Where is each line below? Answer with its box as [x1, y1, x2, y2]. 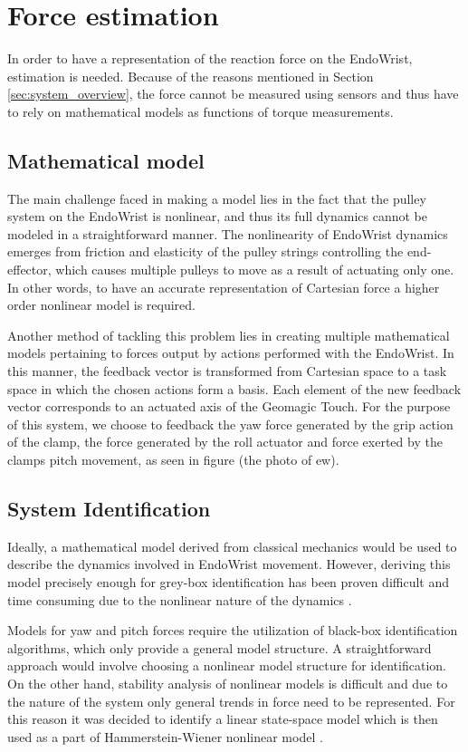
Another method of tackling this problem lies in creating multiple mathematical [7, 325, 450, 344]
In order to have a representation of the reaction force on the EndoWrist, [7, 49, 413, 68]
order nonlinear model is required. [7, 295, 196, 314]
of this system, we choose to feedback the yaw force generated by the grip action [7, 414, 454, 433]
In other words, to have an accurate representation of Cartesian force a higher [7, 277, 440, 296]
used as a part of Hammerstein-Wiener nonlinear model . [7, 727, 323, 746]
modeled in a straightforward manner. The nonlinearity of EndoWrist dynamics [7, 224, 448, 243]
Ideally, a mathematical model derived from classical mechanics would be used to [7, 536, 457, 555]
